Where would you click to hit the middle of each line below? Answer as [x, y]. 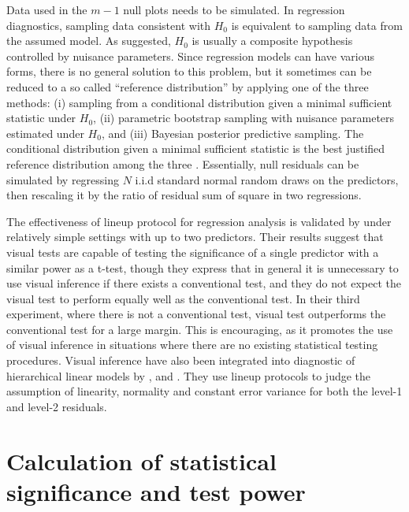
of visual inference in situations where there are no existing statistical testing [192, 345]
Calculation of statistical [141, 460]
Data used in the [47, 9]
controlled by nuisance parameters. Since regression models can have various [190, 56]
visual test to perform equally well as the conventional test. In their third [183, 298]
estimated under [45, 133]
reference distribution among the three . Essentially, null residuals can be [183, 163]
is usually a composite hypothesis [272, 41]
